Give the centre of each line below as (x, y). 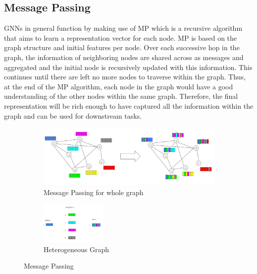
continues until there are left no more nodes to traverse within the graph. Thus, (125, 77)
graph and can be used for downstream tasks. (73, 115)
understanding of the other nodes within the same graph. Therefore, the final (121, 96)
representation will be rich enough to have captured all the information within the (129, 105)
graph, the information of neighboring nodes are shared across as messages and (124, 57)
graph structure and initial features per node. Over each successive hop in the (122, 47)
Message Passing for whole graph (94, 192)
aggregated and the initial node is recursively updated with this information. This (128, 67)
